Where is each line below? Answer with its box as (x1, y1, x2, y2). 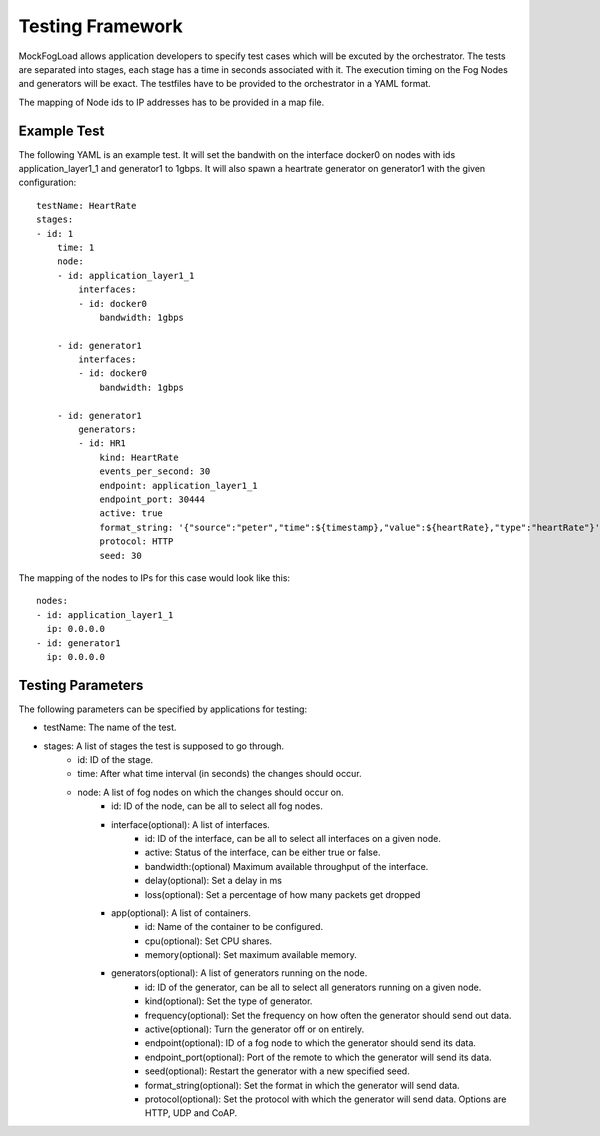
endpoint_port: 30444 (99, 494, 205, 505)
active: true (99, 508, 164, 519)
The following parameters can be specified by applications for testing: (18, 703, 308, 715)
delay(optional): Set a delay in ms (145, 875, 282, 887)
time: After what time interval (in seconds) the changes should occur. (77, 768, 362, 780)
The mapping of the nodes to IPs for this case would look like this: (18, 571, 290, 584)
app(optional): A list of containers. (111, 906, 252, 919)
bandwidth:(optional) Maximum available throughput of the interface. (145, 860, 429, 872)
